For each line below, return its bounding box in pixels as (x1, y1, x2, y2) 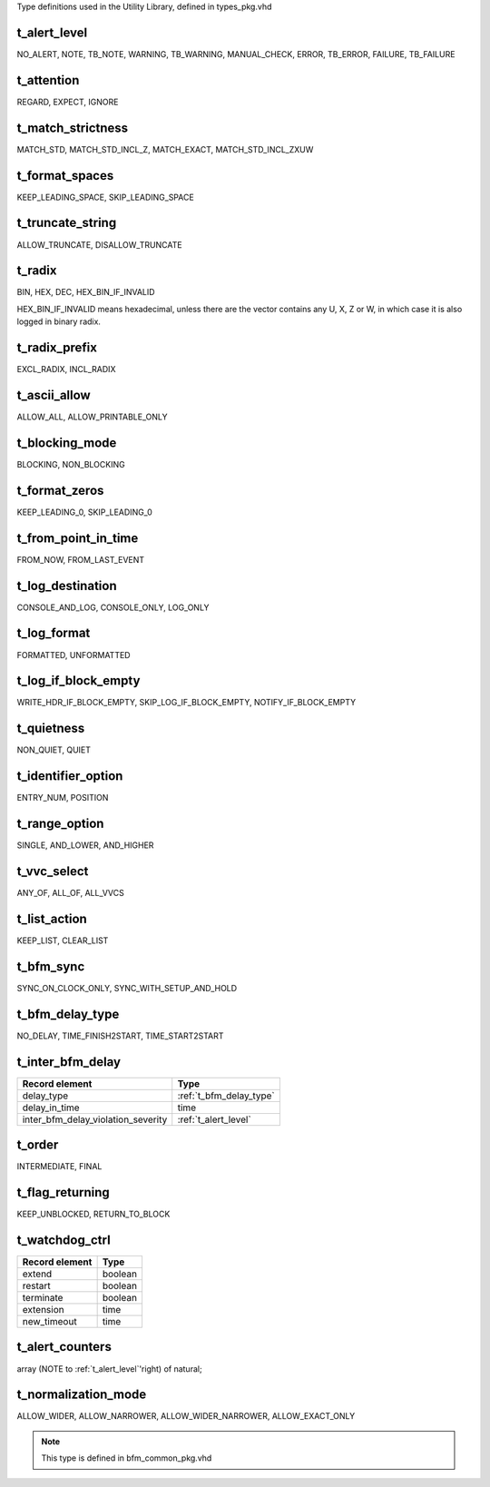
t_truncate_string (16, 215, 117, 231)
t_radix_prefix (16, 340, 97, 356)
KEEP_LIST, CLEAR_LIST (16, 935, 109, 946)
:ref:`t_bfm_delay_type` (177, 1089, 276, 1102)
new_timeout (22, 1315, 77, 1328)
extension (22, 1304, 64, 1316)
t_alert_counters (16, 1339, 113, 1354)
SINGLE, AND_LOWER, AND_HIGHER (16, 840, 154, 851)
